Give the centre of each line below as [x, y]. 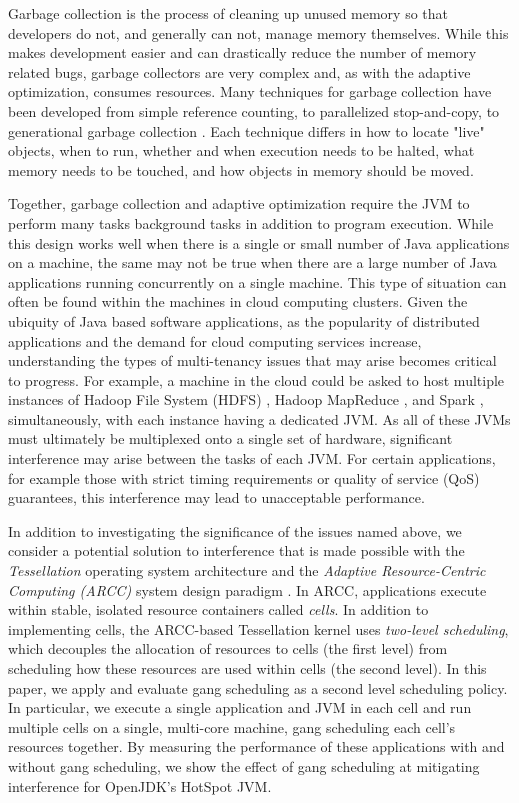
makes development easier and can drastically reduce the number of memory [242, 52]
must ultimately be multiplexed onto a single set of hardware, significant [230, 438]
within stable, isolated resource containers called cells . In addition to [218, 609]
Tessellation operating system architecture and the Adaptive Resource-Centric [247, 570]
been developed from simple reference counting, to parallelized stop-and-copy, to [254, 110]
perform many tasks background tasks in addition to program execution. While [251, 222]
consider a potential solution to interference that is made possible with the [236, 550]
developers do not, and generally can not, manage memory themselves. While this [258, 32]
